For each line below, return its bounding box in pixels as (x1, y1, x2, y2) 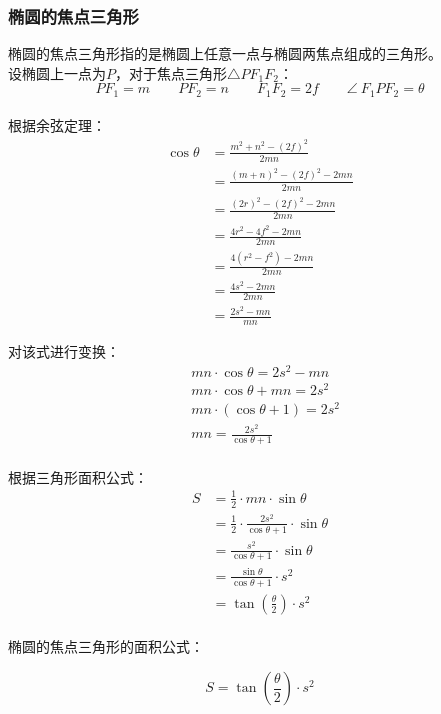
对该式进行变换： (8, 341, 120, 362)
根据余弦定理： (8, 115, 106, 136)
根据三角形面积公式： (8, 466, 148, 487)
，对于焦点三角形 (115, 62, 227, 83)
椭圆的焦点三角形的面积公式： (8, 636, 204, 657)
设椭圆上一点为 (8, 62, 106, 83)
